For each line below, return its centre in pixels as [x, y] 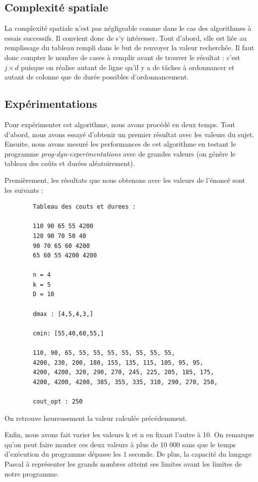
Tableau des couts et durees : [84, 207]
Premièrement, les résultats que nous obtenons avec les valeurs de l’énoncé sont [125, 180]
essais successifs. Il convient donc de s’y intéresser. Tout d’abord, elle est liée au [126, 38]
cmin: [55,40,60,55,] [68, 333]
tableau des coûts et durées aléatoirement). [70, 163]
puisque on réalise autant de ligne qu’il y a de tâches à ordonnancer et [128, 67]
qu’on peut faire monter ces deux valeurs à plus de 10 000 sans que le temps [120, 444]
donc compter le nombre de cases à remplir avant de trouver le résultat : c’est [122, 57]
